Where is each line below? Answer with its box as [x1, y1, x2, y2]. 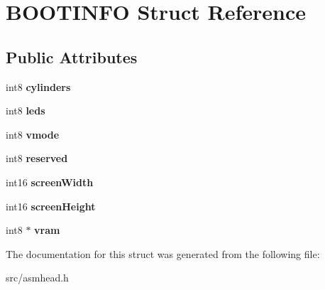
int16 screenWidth [6, 174, 94, 189]
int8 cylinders [6, 79, 71, 94]
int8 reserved [6, 151, 68, 166]
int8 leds [6, 103, 45, 118]
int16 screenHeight [6, 198, 96, 213]
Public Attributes [6, 45, 138, 68]
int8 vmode [6, 127, 60, 141]
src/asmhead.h [6, 270, 69, 285]
